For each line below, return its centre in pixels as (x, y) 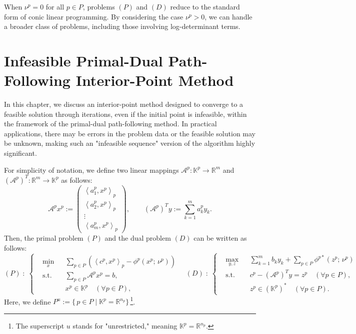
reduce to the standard (205, 6)
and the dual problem (138, 238)
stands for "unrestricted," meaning (125, 326)
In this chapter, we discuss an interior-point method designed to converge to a (124, 104)
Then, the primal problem (44, 238)
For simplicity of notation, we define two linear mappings (91, 169)
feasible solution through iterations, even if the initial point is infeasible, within (125, 114)
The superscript (40, 326)
